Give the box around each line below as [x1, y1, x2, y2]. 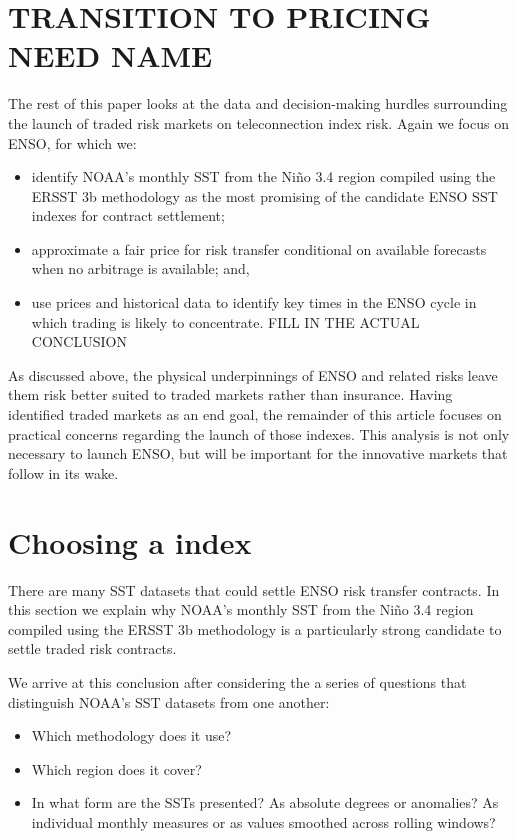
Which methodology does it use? [31, 725, 232, 746]
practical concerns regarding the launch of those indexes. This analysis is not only [8, 423, 510, 444]
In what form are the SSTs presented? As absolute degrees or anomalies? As [31, 792, 499, 813]
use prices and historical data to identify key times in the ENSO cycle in [31, 292, 477, 313]
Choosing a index [8, 521, 252, 562]
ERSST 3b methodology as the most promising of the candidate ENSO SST [31, 185, 498, 206]
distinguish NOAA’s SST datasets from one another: [8, 691, 330, 712]
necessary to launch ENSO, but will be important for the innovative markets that [8, 443, 508, 464]
